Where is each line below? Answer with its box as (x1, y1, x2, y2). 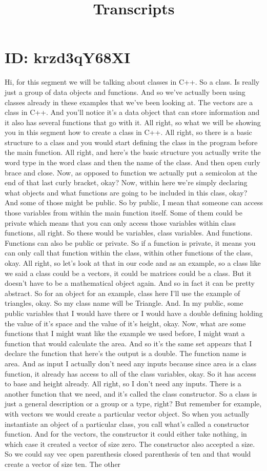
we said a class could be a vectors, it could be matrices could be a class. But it (5, 267, 252, 278)
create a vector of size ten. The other (5, 458, 121, 469)
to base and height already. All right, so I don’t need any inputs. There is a (5, 378, 241, 389)
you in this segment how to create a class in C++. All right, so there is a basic (5, 127, 252, 138)
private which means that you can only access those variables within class (5, 217, 236, 228)
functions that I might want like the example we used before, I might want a (5, 328, 245, 339)
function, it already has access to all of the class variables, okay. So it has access (5, 368, 256, 379)
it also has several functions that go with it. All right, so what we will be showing (5, 116, 261, 127)
